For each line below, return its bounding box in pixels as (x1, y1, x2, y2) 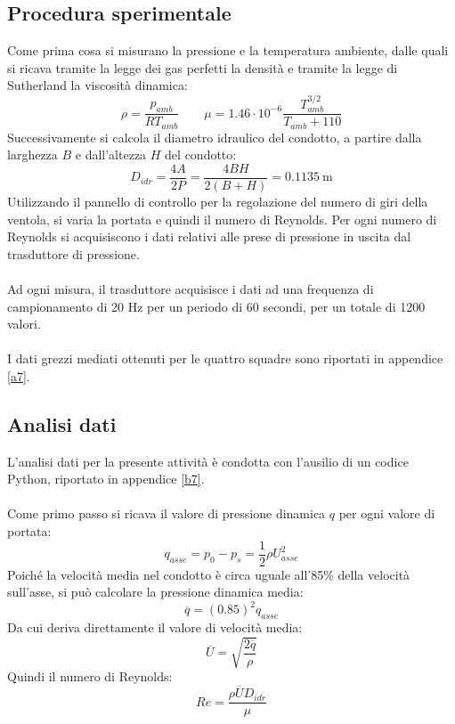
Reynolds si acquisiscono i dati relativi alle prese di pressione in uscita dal (7, 227, 411, 246)
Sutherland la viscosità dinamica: (7, 76, 188, 94)
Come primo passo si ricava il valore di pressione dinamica (7, 504, 326, 523)
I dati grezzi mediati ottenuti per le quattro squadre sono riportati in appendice (7, 349, 443, 368)
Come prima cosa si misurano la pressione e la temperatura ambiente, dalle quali (7, 41, 449, 60)
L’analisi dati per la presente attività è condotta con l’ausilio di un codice (7, 451, 409, 470)
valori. (7, 314, 41, 333)
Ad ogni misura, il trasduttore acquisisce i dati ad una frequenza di (7, 279, 374, 297)
